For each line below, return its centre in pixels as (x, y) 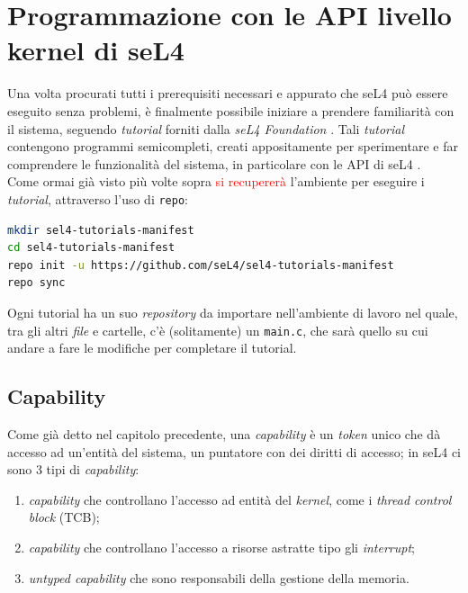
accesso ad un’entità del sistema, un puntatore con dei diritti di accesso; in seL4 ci (234, 451)
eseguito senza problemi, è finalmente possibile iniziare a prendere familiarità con (231, 110)
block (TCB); (64, 517)
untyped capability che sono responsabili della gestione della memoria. (219, 577)
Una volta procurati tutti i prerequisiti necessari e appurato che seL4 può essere (228, 93)
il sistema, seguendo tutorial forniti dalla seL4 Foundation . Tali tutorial (206, 128)
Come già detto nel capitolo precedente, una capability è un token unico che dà (224, 433)
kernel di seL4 (96, 50)
